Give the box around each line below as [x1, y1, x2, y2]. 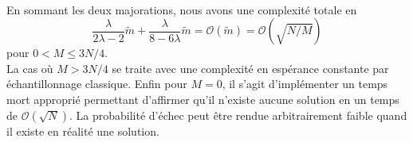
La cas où [6, 59, 53, 76]
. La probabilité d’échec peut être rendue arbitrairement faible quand [69, 106, 407, 123]
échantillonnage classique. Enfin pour [6, 75, 187, 92]
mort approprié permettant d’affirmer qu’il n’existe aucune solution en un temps [6, 90, 399, 107]
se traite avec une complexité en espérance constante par [112, 59, 389, 76]
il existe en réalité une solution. [6, 122, 159, 139]
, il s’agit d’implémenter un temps [222, 75, 388, 92]
